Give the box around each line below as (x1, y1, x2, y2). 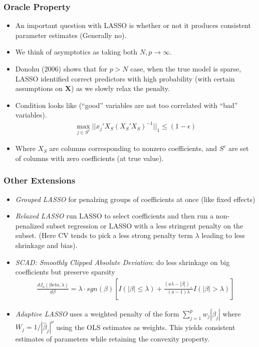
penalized (15, 220, 44, 230)
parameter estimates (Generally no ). (15, 29, 127, 40)
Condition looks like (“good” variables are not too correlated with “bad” (15, 99, 238, 110)
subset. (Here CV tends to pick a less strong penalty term (15, 230, 193, 240)
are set (228, 143, 249, 153)
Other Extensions (4, 174, 76, 186)
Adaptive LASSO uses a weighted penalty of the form (15, 308, 179, 318)
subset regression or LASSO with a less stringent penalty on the (46, 220, 243, 230)
